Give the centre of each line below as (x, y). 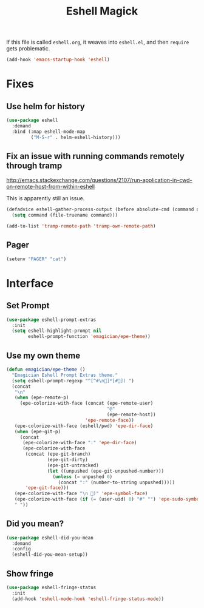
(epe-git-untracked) (73, 465)
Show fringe (30, 574)
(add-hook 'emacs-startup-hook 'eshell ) (58, 60)
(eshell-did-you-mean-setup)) (50, 555)
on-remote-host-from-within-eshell (51, 187)
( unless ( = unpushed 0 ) (83, 477)
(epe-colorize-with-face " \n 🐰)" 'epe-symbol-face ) (81, 494)
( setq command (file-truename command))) (65, 215)
